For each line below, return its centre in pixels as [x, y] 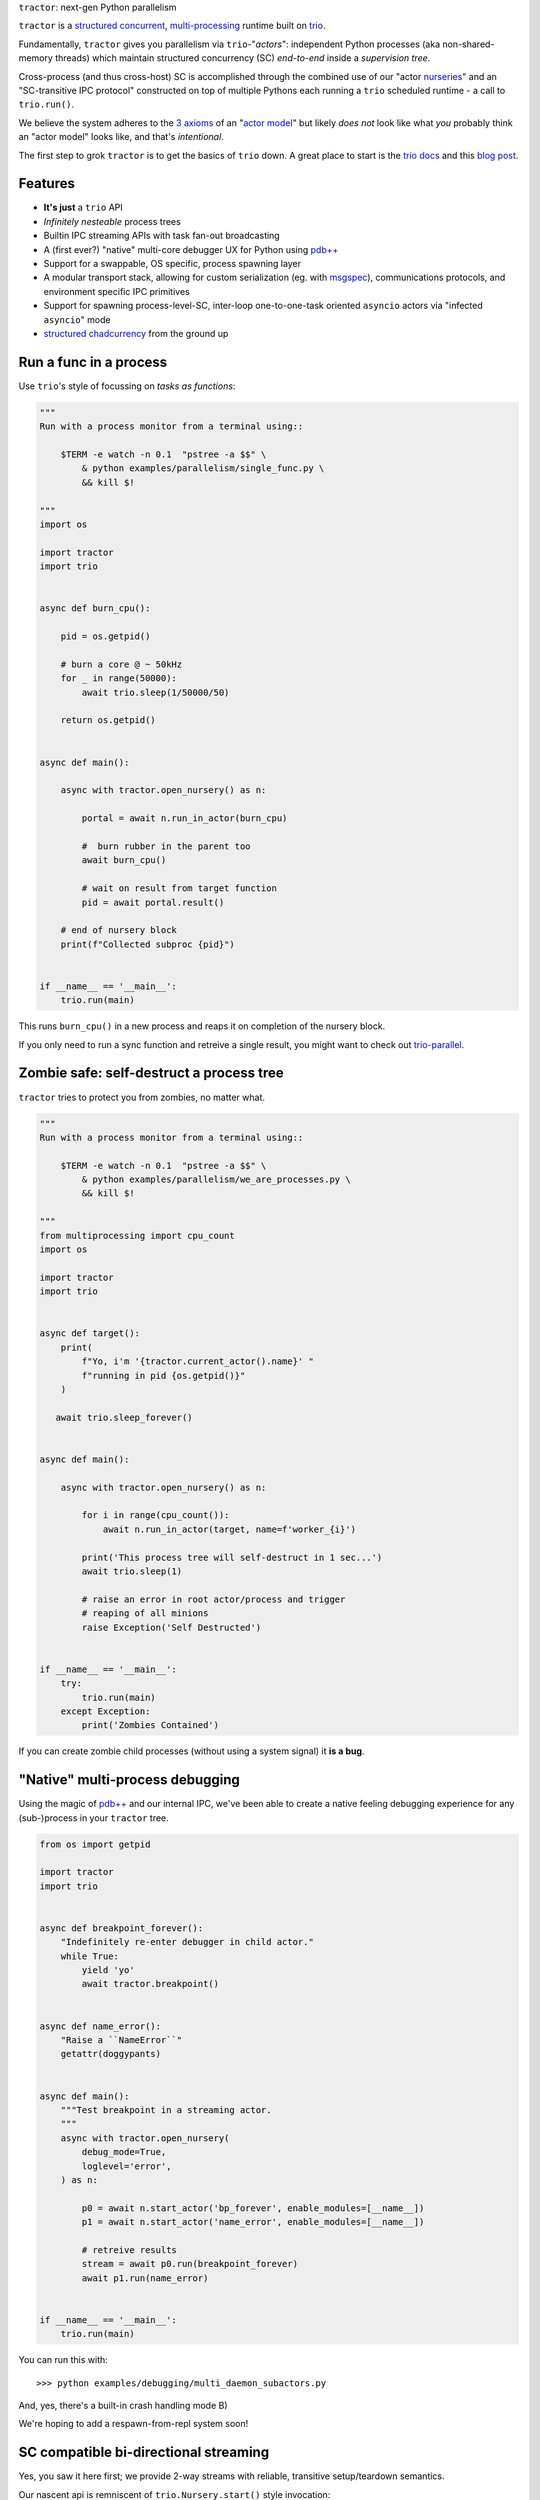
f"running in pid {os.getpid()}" [163, 1375]
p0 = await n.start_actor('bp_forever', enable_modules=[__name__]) [253, 2208]
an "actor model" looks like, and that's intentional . [121, 137]
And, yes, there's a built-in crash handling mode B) [123, 2405]
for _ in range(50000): [118, 678]
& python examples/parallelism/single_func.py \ [203, 468]
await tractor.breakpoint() [150, 1984]
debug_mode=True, [124, 2152]
